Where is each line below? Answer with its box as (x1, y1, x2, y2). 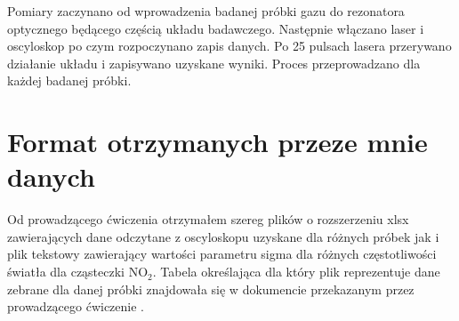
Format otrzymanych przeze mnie (7, 124, 428, 160)
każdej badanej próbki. (7, 71, 132, 90)
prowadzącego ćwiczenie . (7, 297, 145, 316)
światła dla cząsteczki (7, 262, 125, 281)
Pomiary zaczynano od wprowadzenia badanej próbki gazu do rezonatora (7, 2, 405, 20)
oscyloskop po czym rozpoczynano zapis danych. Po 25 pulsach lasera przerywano (7, 36, 452, 55)
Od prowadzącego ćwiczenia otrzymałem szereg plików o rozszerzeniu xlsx (7, 210, 409, 229)
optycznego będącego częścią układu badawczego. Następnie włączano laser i (7, 19, 424, 37)
